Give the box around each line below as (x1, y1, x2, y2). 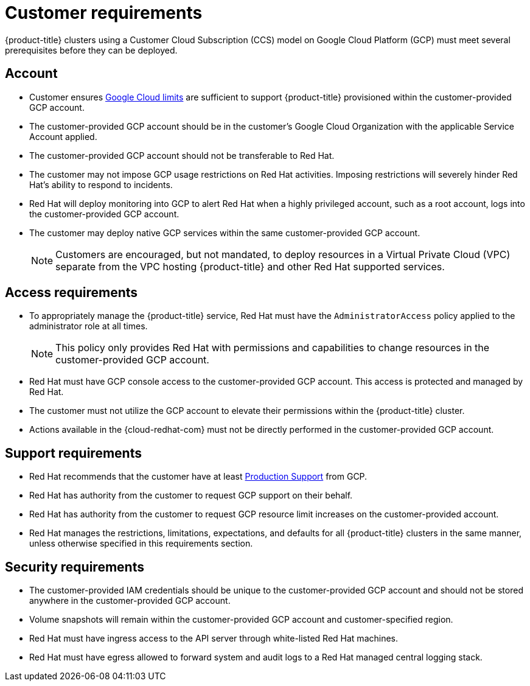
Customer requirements (5, 2, 203, 23)
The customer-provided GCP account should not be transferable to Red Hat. (29, 150, 335, 161)
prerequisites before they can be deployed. (5, 44, 178, 55)
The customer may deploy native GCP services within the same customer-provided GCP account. (29, 227, 420, 238)
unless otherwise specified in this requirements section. (29, 538, 253, 549)
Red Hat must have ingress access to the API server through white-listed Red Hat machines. (29, 633, 399, 644)
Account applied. (29, 131, 97, 142)
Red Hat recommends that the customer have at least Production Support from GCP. (29, 471, 368, 482)
